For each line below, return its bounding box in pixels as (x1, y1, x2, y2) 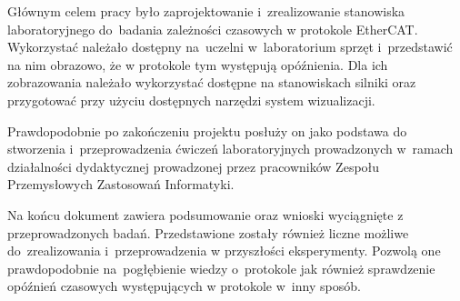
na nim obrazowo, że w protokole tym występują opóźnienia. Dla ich (7, 55, 388, 74)
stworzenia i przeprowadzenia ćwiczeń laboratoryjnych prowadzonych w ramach (7, 139, 454, 158)
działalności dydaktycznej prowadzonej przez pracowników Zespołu (7, 156, 380, 176)
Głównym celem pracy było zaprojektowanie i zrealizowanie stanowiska (7, 2, 405, 20)
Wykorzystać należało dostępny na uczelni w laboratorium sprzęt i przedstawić (7, 37, 453, 56)
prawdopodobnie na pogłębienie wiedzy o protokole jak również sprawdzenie (7, 258, 435, 277)
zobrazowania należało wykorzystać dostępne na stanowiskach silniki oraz (7, 73, 416, 92)
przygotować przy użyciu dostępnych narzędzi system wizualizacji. (7, 90, 375, 109)
